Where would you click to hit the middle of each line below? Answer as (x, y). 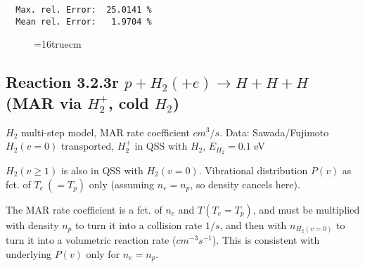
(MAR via (44, 102)
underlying (29, 253)
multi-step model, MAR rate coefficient (105, 132)
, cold (129, 102)
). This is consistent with (266, 240)
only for (103, 253)
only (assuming (122, 184)
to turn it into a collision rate (139, 224)
